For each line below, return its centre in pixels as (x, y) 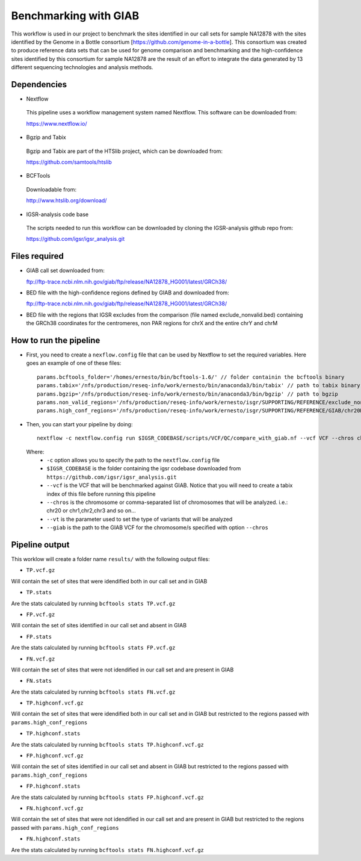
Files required (38, 256)
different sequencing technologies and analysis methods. (82, 67)
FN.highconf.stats (53, 839)
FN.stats (39, 681)
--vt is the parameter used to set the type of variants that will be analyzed (140, 519)
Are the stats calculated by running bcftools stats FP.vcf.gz (93, 648)
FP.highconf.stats (53, 786)
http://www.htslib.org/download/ (66, 200)
